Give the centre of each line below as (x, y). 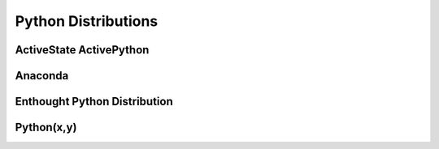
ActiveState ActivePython (82, 50)
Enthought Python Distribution (94, 102)
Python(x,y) (46, 128)
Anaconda (42, 76)
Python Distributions (87, 21)
